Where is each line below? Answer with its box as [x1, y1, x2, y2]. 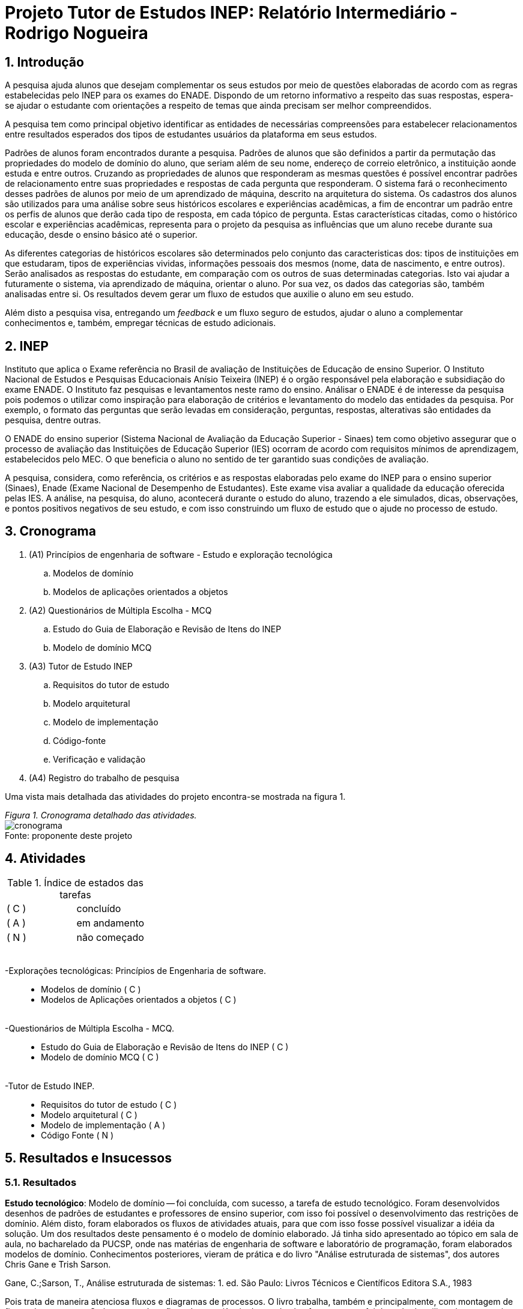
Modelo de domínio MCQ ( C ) [41, 1051, 159, 1062]
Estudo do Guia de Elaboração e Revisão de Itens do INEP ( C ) [41, 1041, 289, 1052]
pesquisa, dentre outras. [5, 415, 101, 426]
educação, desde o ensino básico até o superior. [5, 229, 198, 240]
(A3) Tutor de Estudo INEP [29, 661, 133, 671]
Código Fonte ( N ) [41, 1129, 114, 1140]
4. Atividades [5, 851, 86, 866]
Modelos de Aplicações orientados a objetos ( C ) [41, 994, 237, 1005]
